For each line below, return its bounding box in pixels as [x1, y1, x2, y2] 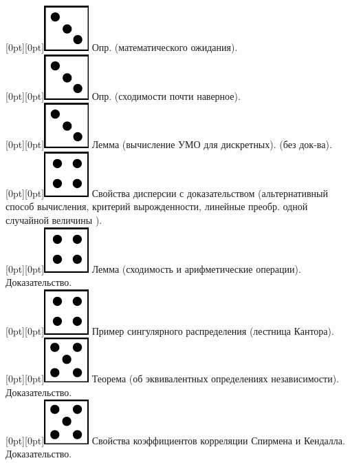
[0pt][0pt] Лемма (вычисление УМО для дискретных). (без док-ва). [6, 137, 332, 152]
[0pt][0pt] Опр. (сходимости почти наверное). [6, 88, 241, 103]
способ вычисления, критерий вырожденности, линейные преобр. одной [6, 199, 308, 214]
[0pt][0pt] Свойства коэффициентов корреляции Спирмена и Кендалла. [6, 433, 345, 447]
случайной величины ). [6, 212, 102, 227]
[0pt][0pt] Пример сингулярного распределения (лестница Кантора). [6, 323, 334, 338]
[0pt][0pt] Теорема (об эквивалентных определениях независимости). [6, 371, 340, 386]
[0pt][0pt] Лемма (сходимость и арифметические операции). [6, 261, 301, 276]
